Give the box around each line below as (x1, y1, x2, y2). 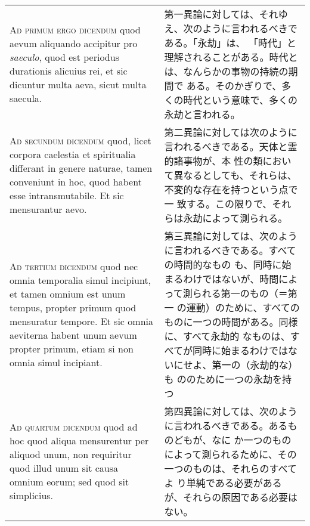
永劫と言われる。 (164, 107, 240, 121)
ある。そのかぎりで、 (186, 79, 282, 92)
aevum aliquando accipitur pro (10, 36, 138, 50)
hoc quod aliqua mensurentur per (10, 434, 149, 447)
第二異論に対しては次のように (164, 125, 297, 139)
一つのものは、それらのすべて (164, 462, 297, 475)
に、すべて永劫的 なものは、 (164, 329, 290, 343)
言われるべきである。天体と (164, 140, 288, 153)
